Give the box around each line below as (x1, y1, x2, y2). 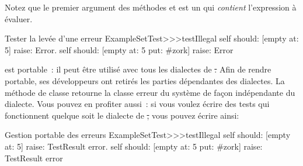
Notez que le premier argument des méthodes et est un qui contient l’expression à (5, 1, 297, 13)
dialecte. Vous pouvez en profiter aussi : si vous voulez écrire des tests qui (5, 98, 270, 110)
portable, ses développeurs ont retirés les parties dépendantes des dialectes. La (5, 74, 285, 87)
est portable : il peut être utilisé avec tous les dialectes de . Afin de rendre (5, 63, 271, 75)
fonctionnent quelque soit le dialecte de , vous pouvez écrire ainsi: (5, 109, 239, 121)
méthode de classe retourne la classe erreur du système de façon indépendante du (5, 86, 295, 98)
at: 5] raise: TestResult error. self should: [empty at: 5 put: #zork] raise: (5, 140, 263, 152)
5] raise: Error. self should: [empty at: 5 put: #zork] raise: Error (5, 43, 234, 56)
